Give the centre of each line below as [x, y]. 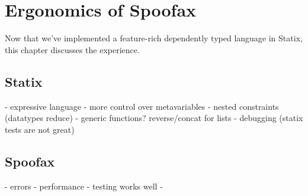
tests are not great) [40, 129]
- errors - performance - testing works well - [84, 186]
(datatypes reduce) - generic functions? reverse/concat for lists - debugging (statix [154, 118]
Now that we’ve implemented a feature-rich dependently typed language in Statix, [154, 38]
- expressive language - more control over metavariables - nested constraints [142, 106]
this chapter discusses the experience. [72, 49]
